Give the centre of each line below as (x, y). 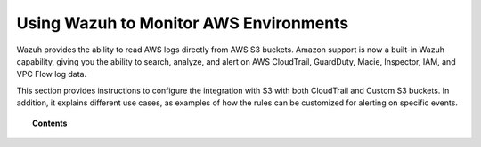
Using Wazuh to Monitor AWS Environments (183, 23)
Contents (50, 123)
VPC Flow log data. (52, 74)
